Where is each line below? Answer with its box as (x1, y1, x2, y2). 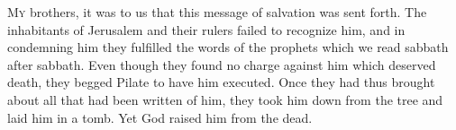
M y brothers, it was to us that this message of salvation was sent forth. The (7, 3, 427, 21)
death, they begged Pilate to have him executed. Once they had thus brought (7, 73, 435, 91)
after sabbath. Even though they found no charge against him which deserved (7, 55, 436, 74)
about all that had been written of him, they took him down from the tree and (7, 90, 443, 108)
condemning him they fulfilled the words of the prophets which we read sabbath (7, 38, 449, 56)
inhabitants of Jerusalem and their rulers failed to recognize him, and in (7, 20, 406, 39)
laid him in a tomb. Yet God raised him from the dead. (7, 108, 313, 126)
